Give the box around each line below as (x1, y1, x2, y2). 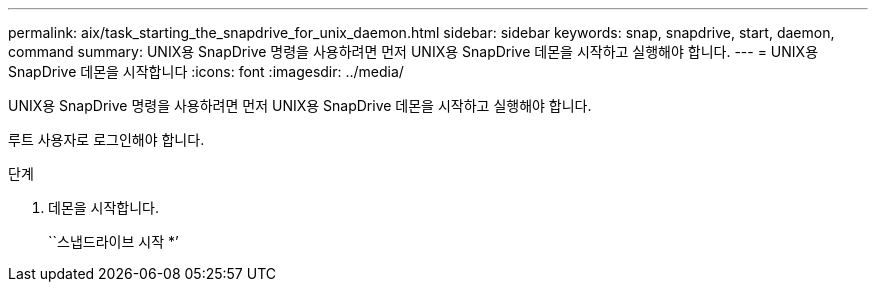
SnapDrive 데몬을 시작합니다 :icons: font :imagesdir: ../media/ (8, 63, 404, 80)
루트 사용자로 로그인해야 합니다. (8, 131, 205, 148)
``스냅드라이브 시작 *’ (48, 233, 179, 250)
